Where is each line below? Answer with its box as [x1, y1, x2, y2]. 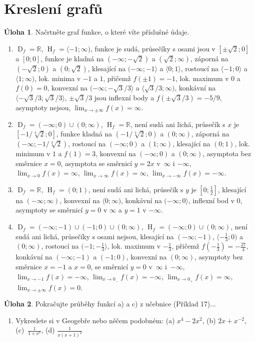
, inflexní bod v [188, 195, 235, 205]
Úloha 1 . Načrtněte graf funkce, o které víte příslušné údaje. [4, 27, 189, 37]
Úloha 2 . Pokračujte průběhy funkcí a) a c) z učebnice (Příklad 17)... [4, 299, 216, 309]
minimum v [15, 148, 50, 159]
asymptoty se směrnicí [15, 205, 83, 215]
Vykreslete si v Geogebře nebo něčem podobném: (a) [15, 315, 175, 325]
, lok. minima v [34, 73, 81, 83]
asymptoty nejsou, [15, 102, 71, 112]
